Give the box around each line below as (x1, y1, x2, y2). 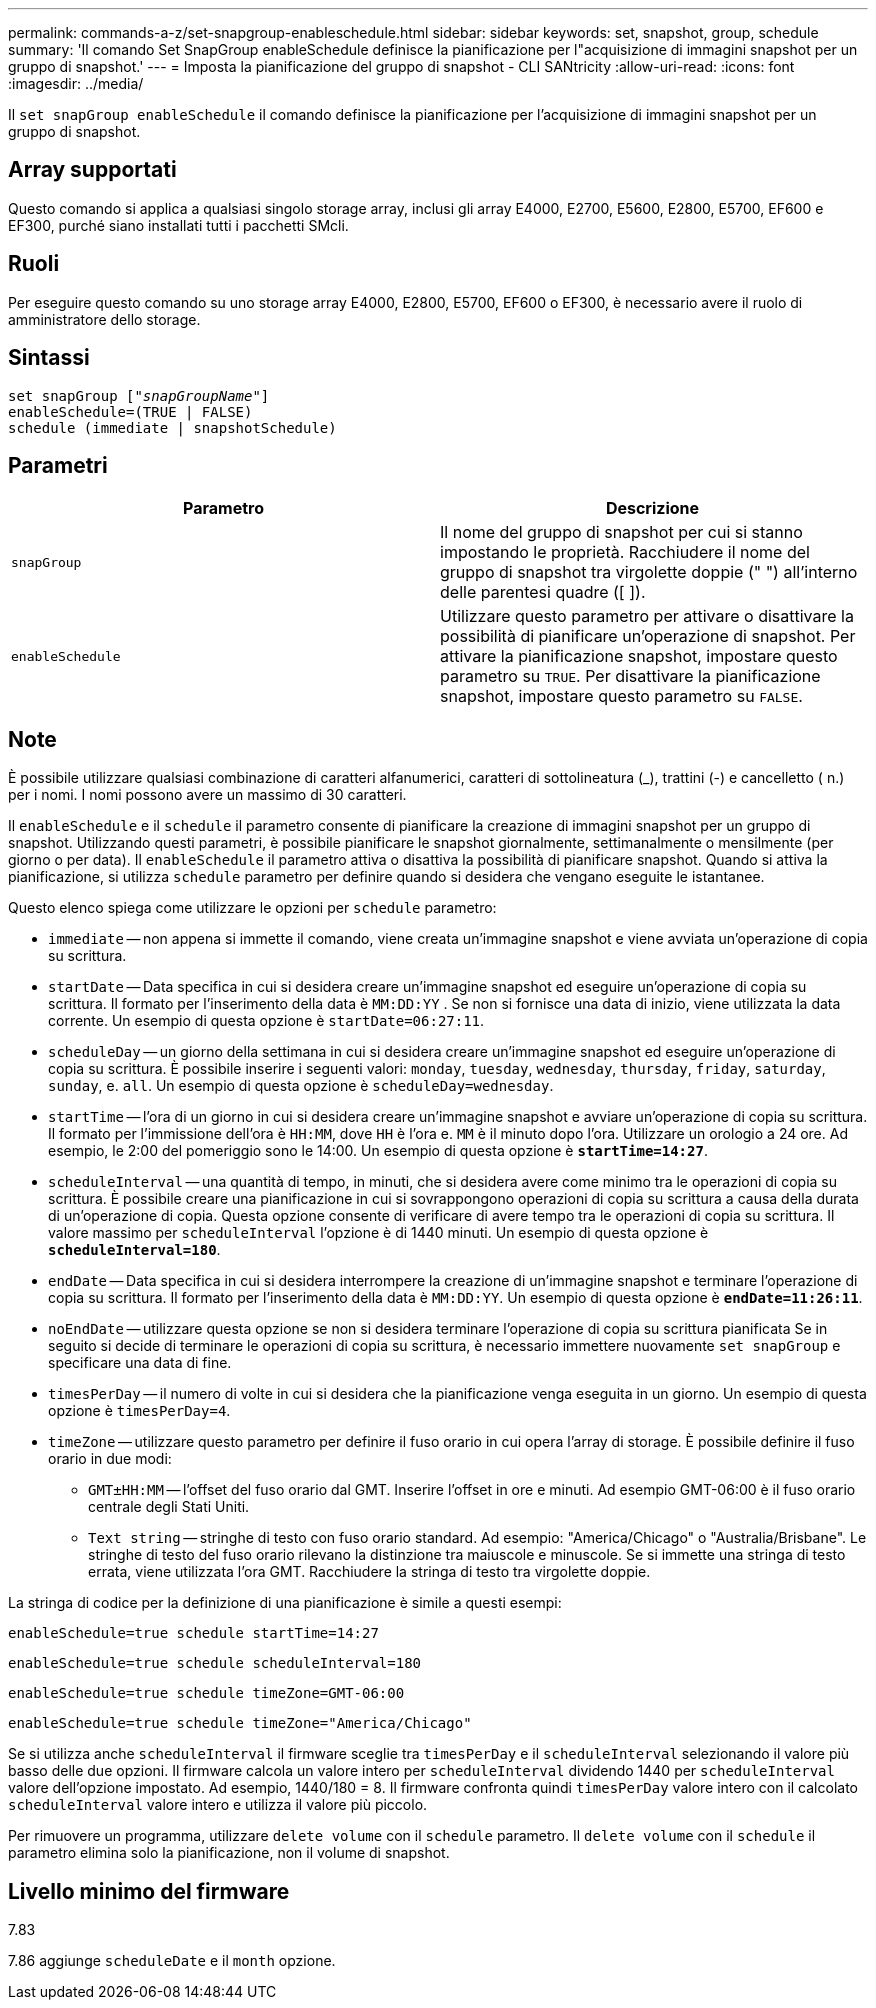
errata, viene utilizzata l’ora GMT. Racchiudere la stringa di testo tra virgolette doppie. (88, 1563, 651, 1581)
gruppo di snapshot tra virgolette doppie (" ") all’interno (440, 562, 858, 583)
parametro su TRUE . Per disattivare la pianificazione (440, 666, 821, 687)
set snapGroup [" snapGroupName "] (8, 387, 270, 404)
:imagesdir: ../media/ (8, 75, 144, 92)
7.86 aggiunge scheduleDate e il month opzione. (8, 1952, 336, 1970)
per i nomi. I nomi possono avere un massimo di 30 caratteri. (8, 786, 407, 804)
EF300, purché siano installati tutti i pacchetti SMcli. (8, 216, 349, 234)
